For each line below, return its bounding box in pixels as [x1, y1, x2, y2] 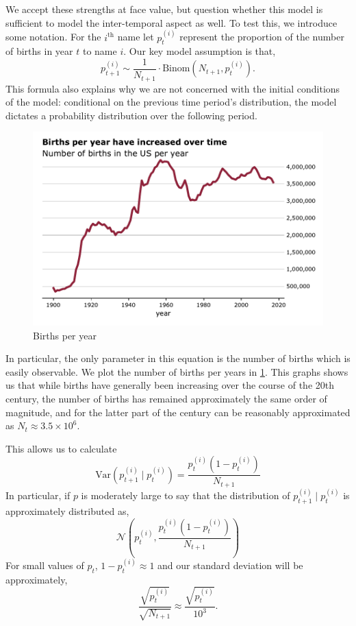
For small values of [5, 558, 84, 572]
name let [117, 29, 154, 44]
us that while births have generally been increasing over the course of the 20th [5, 378, 334, 392]
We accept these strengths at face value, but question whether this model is [5, 2, 323, 16]
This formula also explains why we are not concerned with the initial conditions [5, 81, 340, 95]
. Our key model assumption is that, [123, 44, 276, 58]
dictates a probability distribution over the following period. [5, 108, 257, 122]
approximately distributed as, [5, 504, 129, 518]
